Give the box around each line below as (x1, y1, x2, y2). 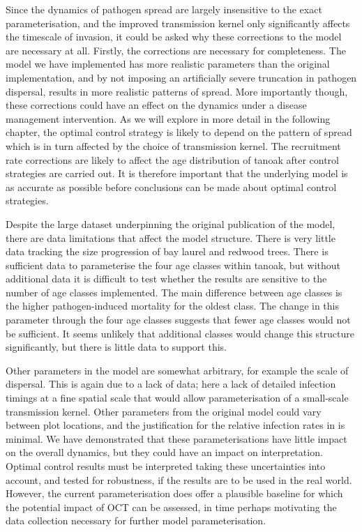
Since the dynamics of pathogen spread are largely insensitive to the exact (6, 2, 322, 16)
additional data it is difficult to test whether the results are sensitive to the (6, 271, 327, 286)
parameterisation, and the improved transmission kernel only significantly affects (6, 15, 350, 30)
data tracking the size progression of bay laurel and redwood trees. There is (6, 244, 329, 259)
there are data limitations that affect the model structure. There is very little (6, 230, 335, 245)
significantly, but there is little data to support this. (6, 340, 227, 354)
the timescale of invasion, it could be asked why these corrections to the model (6, 29, 342, 44)
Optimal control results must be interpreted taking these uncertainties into (6, 459, 326, 473)
